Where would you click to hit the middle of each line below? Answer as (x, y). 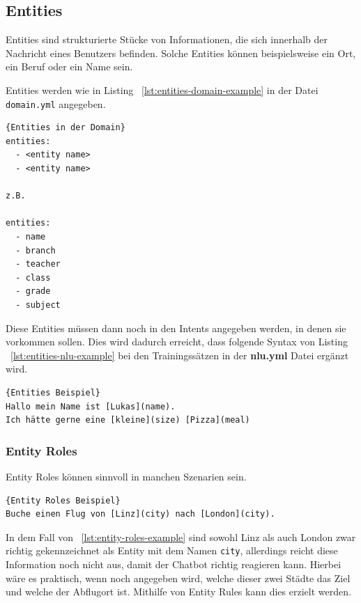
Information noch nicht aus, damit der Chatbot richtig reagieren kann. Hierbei (174, 564)
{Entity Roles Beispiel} (63, 500)
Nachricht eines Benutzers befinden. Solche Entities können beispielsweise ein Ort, (181, 53)
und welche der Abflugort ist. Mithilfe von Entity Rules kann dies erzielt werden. (178, 592)
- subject (38, 305)
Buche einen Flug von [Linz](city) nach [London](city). (140, 514)
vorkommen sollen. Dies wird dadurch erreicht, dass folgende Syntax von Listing (177, 342)
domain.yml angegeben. (56, 103)
